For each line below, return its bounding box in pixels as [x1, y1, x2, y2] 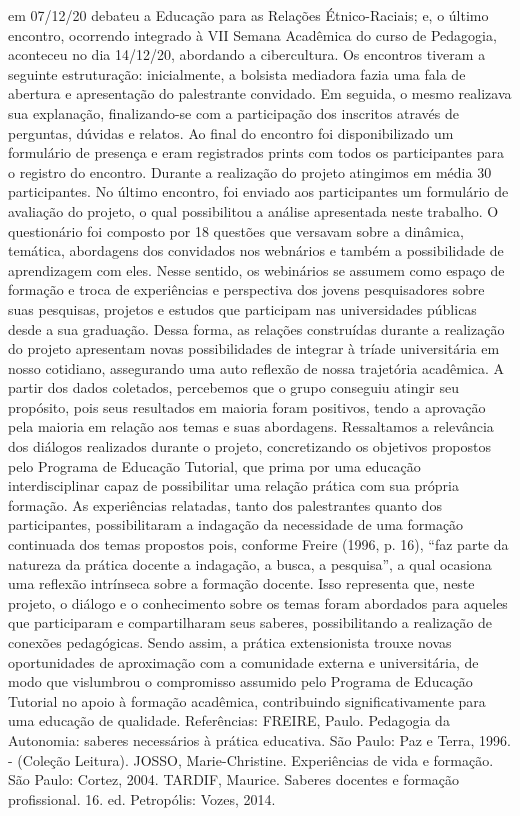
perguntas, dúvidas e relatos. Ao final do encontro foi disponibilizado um [8, 122, 454, 143]
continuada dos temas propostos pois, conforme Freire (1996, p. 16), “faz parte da [8, 534, 509, 555]
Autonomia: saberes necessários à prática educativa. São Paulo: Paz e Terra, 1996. [8, 729, 511, 750]
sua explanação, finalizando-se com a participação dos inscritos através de [8, 102, 459, 123]
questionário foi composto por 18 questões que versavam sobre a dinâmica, [8, 220, 464, 241]
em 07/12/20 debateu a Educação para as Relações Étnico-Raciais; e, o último [8, 5, 489, 25]
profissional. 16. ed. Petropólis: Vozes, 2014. [8, 788, 276, 809]
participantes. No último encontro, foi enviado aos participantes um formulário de [8, 181, 509, 202]
